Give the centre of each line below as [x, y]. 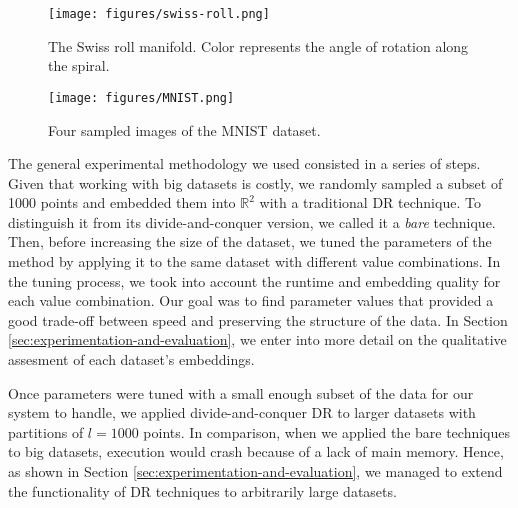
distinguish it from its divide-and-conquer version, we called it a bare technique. [252, 221]
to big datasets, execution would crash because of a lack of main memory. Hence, [256, 451]
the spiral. [79, 65]
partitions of [46, 431]
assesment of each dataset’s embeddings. [131, 359]
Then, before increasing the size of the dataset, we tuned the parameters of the [250, 241]
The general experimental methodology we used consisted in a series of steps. [244, 163]
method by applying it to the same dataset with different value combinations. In [254, 261]
